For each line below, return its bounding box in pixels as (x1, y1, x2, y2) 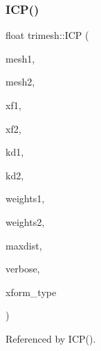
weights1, (6, 191, 45, 206)
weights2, (6, 214, 45, 229)
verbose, (6, 261, 40, 276)
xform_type (6, 284, 57, 299)
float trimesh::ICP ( (6, 28, 89, 42)
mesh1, (6, 51, 35, 65)
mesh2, (6, 74, 35, 89)
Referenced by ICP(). (6, 331, 96, 345)
